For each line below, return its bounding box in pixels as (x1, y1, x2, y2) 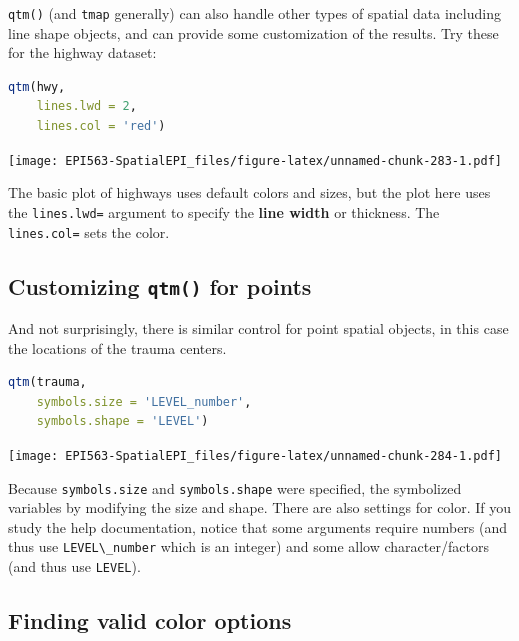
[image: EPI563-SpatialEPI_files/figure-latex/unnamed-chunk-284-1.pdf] (8, 448, 502, 463)
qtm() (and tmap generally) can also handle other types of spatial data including (8, 3, 501, 23)
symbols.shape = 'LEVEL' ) (36, 414, 209, 429)
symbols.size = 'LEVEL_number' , (36, 394, 252, 409)
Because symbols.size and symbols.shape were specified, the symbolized (8, 477, 462, 498)
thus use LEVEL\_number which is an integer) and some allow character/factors (8, 536, 489, 557)
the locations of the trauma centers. (8, 337, 227, 358)
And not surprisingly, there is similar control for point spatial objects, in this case (8, 317, 509, 338)
